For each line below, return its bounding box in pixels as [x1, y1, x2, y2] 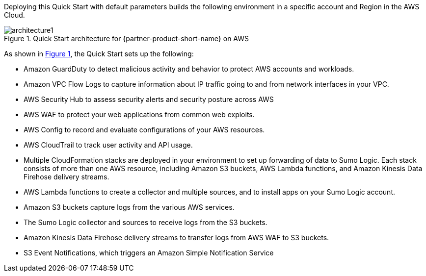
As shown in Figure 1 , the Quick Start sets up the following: [4, 50, 194, 58]
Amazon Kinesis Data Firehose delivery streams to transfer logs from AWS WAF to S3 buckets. [24, 233, 329, 242]
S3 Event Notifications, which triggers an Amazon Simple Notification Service [24, 249, 274, 257]
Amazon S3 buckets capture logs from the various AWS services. [24, 203, 235, 211]
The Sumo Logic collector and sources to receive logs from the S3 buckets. [24, 218, 267, 226]
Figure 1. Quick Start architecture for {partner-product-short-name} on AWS [4, 34, 249, 43]
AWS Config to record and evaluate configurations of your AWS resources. [24, 125, 265, 134]
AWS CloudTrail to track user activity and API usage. [24, 141, 193, 149]
